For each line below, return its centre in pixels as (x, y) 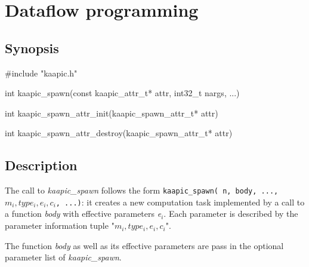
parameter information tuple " (60, 225)
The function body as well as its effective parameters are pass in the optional (144, 245)
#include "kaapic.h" (41, 73)
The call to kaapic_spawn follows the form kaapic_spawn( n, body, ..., (142, 190)
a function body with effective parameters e (83, 214)
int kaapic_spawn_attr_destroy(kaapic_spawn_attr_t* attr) (119, 133)
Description (41, 165)
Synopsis (32, 47)
